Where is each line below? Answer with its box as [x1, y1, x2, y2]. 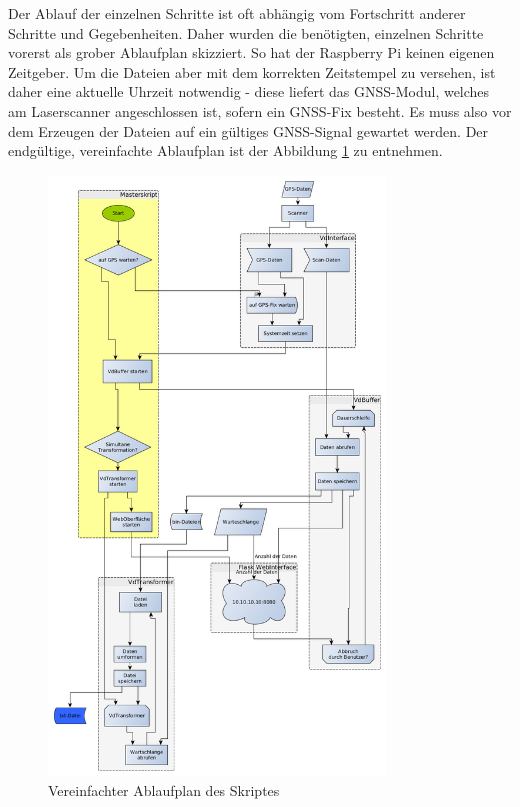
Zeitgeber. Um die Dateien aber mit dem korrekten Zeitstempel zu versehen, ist [8, 61, 496, 82]
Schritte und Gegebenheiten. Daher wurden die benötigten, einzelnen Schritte [8, 22, 484, 43]
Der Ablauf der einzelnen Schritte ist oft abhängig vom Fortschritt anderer [8, 3, 466, 23]
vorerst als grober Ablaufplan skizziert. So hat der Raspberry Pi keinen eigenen [8, 42, 495, 63]
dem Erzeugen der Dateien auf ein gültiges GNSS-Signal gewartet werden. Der [8, 120, 489, 141]
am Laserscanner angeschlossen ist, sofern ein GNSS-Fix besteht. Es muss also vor [8, 100, 512, 121]
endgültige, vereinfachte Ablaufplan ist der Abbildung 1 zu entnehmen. [8, 140, 443, 161]
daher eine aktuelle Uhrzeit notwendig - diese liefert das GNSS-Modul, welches [8, 81, 490, 102]
